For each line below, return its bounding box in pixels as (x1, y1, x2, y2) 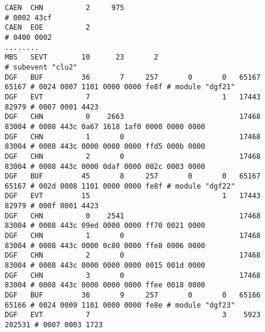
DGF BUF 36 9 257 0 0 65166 (5, 291, 261, 300)
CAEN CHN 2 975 (5, 4, 124, 12)
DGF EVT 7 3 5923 (5, 311, 261, 320)
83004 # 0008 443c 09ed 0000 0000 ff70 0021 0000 (5, 221, 205, 230)
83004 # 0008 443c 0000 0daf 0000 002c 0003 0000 (5, 162, 205, 171)
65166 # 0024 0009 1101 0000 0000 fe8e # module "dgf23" (5, 300, 235, 309)
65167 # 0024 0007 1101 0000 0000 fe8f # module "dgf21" (5, 83, 235, 92)
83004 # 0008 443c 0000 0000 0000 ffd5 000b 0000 (5, 142, 205, 151)
